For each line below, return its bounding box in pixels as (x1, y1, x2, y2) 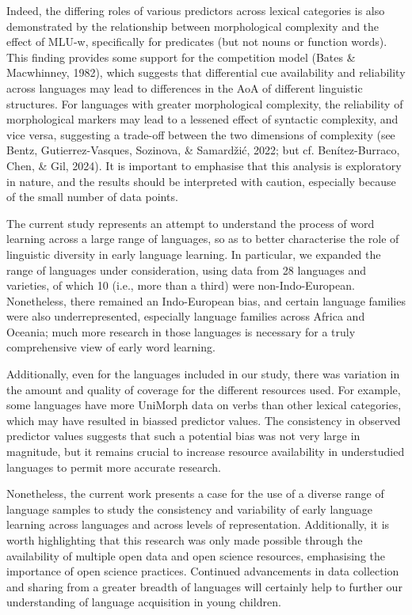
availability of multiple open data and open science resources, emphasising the (6, 547, 386, 564)
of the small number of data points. (6, 188, 178, 205)
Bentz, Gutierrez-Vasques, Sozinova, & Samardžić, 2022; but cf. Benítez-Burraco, (6, 142, 400, 158)
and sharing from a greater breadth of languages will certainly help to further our (6, 578, 402, 594)
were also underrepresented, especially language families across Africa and (6, 308, 365, 325)
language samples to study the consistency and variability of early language (6, 500, 373, 517)
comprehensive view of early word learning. (6, 339, 216, 355)
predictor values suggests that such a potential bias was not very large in (6, 427, 360, 444)
